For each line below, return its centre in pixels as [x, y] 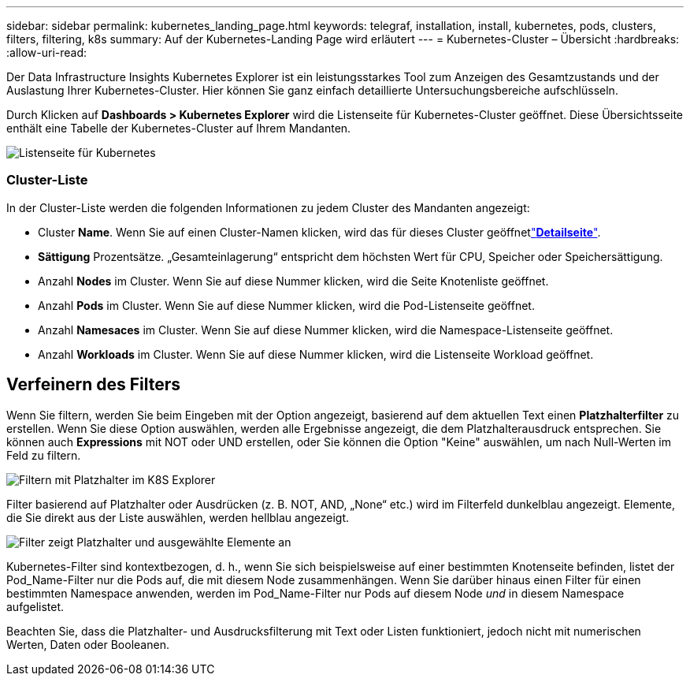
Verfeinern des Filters [94, 385]
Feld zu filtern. [44, 455]
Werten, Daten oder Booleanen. [88, 644]
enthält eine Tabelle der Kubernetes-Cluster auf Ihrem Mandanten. [179, 128]
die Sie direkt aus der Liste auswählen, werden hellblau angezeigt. [178, 517]
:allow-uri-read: [47, 52]
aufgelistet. [35, 606]
